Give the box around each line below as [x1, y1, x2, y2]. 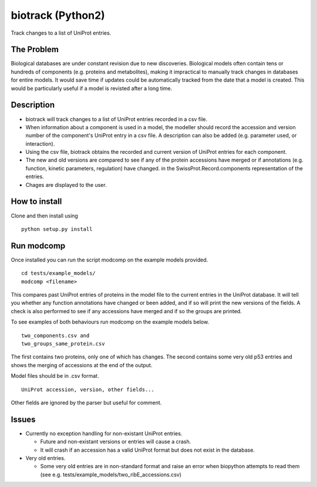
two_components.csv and [21, 332, 90, 339]
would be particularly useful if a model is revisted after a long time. [11, 85, 173, 92]
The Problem [11, 45, 59, 55]
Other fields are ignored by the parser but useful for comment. [11, 399, 162, 406]
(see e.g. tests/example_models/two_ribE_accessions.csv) [40, 471, 182, 478]
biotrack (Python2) [11, 9, 105, 22]
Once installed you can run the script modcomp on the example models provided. [11, 256, 208, 263]
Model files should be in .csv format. [11, 372, 99, 379]
